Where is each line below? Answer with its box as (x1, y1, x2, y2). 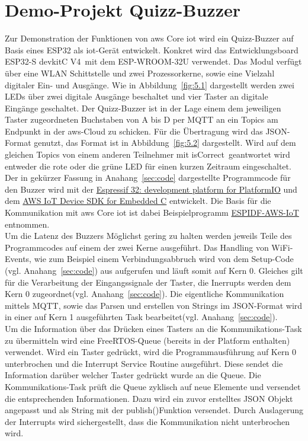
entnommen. (5, 218, 50, 230)
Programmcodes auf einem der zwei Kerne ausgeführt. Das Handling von (5, 241, 269, 253)
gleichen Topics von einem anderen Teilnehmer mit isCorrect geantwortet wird (5, 148, 290, 161)
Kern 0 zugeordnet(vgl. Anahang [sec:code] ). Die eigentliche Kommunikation (5, 287, 284, 300)
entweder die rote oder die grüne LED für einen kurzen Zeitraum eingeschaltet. (5, 159, 291, 172)
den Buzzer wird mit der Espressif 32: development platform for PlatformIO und (5, 183, 297, 195)
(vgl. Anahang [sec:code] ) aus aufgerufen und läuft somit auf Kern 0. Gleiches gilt (5, 264, 303, 276)
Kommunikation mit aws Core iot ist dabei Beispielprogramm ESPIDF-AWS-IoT (5, 206, 299, 219)
